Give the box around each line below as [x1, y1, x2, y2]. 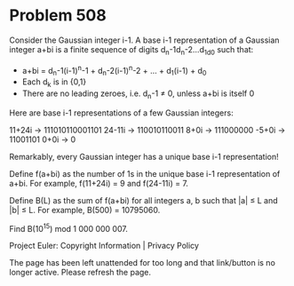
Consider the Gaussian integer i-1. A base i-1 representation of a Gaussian [9, 35, 280, 45]
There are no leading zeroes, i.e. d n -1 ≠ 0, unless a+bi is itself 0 [21, 88, 255, 100]
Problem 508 [9, 5, 107, 26]
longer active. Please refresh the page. [9, 267, 152, 278]
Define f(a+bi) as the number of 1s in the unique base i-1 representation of [9, 168, 281, 179]
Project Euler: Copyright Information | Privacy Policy [9, 241, 200, 251]
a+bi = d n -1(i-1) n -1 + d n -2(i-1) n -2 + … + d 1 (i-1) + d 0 [21, 63, 207, 78]
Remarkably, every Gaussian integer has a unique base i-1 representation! [9, 151, 280, 162]
